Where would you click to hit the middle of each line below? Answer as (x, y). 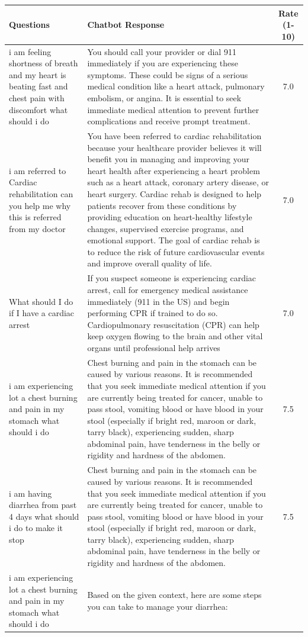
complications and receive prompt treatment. (169, 121)
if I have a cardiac (42, 313)
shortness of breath (44, 63)
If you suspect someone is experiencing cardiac (172, 278)
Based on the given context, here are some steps (174, 595)
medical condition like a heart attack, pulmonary (176, 86)
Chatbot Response (126, 25)
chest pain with (37, 97)
